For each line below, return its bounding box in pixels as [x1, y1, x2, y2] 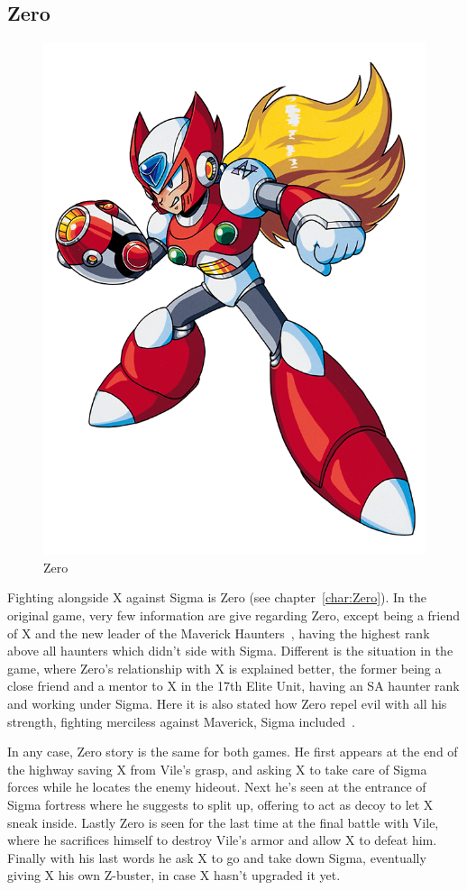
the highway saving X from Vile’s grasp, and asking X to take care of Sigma [7, 759, 427, 778]
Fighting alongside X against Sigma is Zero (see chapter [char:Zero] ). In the [7, 588, 426, 607]
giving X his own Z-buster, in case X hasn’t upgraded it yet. [7, 866, 341, 885]
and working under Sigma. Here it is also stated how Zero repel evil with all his [7, 693, 447, 712]
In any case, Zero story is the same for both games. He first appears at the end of [7, 742, 458, 761]
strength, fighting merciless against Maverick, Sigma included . [7, 711, 355, 730]
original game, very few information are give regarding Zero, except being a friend [7, 606, 460, 625]
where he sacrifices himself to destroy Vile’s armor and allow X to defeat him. [7, 830, 437, 849]
